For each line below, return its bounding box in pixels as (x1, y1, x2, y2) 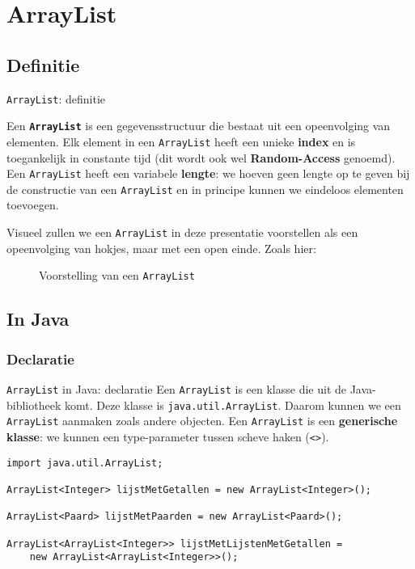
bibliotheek (6, 396, 61, 413)
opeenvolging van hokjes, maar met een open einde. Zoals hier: (6, 239, 316, 256)
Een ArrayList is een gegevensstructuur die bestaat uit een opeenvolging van (6, 117, 391, 134)
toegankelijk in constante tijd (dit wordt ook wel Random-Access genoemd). (6, 149, 396, 166)
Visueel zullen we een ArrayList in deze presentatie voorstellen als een (6, 224, 358, 241)
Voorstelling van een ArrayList (39, 267, 195, 284)
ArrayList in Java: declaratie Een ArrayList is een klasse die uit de (6, 380, 347, 397)
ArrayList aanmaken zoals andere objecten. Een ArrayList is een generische (6, 412, 398, 429)
